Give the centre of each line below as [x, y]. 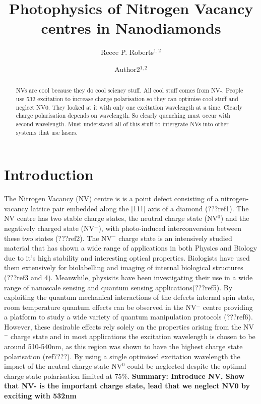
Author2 [127, 69]
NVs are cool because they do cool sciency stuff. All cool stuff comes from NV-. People [129, 90]
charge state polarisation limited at [58, 376]
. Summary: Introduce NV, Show [186, 376]
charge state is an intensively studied [175, 238]
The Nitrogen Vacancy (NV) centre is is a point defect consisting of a [111, 198]
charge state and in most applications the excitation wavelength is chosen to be [133, 336]
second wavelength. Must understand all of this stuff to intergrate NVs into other [122, 124]
